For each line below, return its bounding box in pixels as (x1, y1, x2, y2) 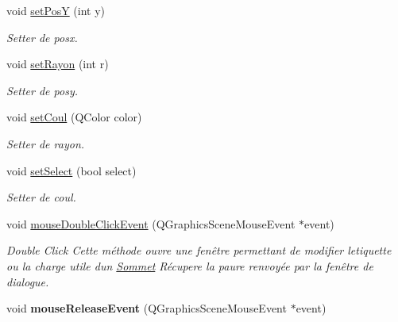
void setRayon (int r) (6, 56, 109, 72)
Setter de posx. (6, 29, 78, 45)
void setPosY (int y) (6, 2, 106, 18)
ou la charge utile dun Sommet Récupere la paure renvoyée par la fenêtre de (6, 257, 373, 274)
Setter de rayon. (6, 135, 85, 151)
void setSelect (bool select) (6, 162, 137, 178)
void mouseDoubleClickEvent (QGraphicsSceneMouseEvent (6, 215, 296, 232)
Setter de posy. (6, 82, 78, 98)
